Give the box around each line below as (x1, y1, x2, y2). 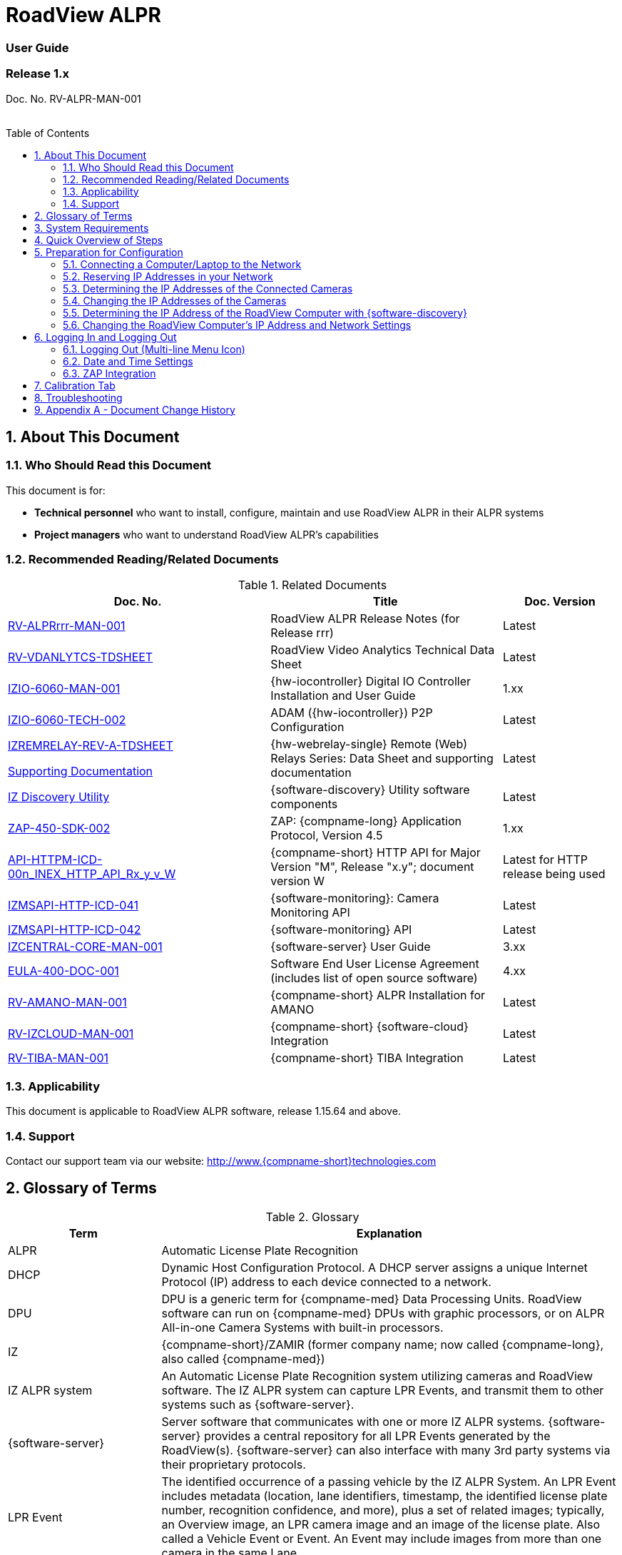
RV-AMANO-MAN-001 (8, 995, 127, 1010)
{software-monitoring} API (270, 922, 412, 937)
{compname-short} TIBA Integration (270, 1051, 464, 1066)
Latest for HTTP (503, 852, 588, 867)
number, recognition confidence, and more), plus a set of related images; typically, (161, 1502, 605, 1517)
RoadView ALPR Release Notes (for (270, 611, 460, 626)
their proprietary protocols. (161, 1457, 306, 1472)
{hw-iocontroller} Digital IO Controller (270, 674, 471, 689)
